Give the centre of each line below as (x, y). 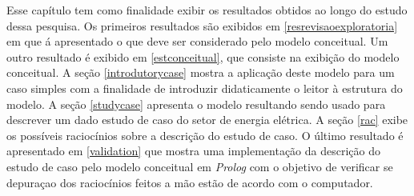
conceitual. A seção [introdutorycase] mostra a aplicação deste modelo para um (201, 72)
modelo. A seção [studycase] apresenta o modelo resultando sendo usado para (196, 104)
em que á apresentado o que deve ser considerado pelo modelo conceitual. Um (197, 41)
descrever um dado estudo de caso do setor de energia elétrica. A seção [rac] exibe (207, 120)
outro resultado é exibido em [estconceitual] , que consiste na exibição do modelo (203, 56)
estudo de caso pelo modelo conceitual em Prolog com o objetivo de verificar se (200, 166)
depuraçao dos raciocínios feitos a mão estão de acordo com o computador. (190, 182)
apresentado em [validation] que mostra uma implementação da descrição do (193, 151)
